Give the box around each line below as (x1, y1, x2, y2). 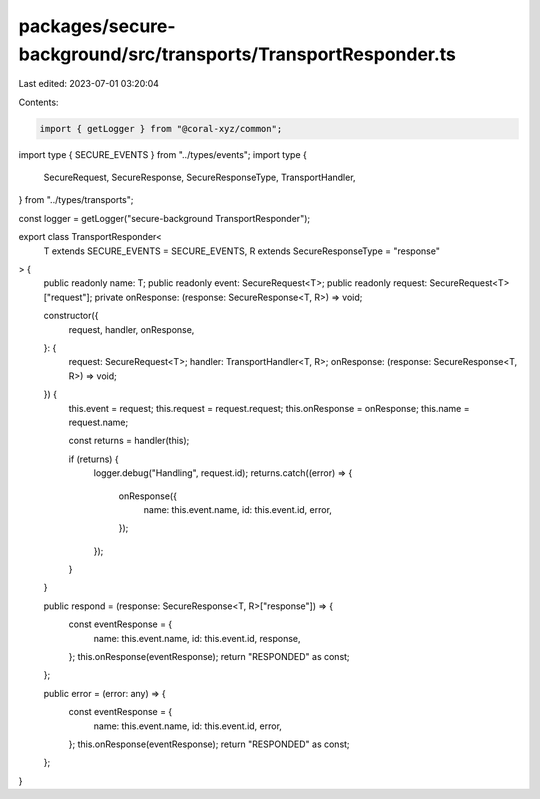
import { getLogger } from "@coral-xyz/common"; (39, 123, 283, 134)
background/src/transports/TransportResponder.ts (18, 43, 457, 65)
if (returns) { (68, 453, 119, 465)
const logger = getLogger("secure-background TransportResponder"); (18, 212, 310, 224)
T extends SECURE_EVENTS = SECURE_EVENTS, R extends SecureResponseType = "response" (43, 245, 440, 257)
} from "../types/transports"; (18, 194, 134, 206)
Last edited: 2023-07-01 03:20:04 (18, 78, 160, 90)
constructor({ (43, 310, 99, 322)
